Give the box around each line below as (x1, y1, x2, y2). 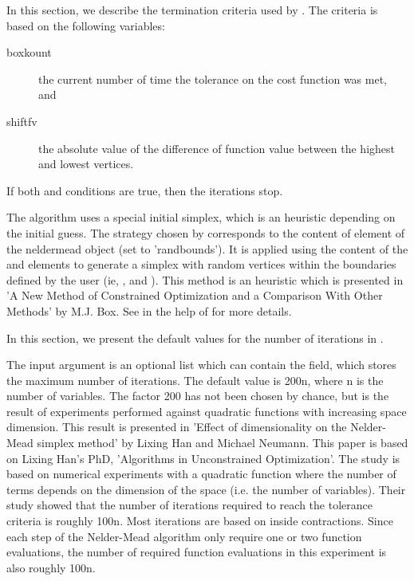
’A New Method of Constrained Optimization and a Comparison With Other (6, 287, 383, 304)
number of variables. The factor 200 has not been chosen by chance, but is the (6, 387, 389, 404)
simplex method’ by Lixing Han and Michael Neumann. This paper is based (37, 434, 408, 451)
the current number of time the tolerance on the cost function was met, (38, 70, 387, 87)
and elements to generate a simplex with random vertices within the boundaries (6, 256, 396, 273)
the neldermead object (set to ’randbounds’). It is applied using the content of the (6, 240, 408, 257)
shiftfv (6, 112, 37, 129)
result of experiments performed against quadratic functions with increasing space (6, 402, 407, 419)
